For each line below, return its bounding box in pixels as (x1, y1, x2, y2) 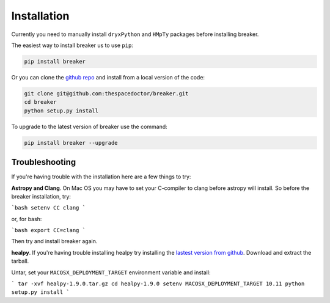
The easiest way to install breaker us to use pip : (11, 42, 134, 49)
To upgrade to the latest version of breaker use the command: (11, 123, 167, 130)
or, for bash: (11, 215, 42, 222)
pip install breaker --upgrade (24, 139, 119, 146)
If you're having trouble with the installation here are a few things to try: (11, 173, 191, 180)
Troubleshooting (11, 157, 76, 167)
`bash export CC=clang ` (11, 227, 86, 234)
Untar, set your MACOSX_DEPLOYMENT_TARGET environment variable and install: (11, 269, 211, 276)
